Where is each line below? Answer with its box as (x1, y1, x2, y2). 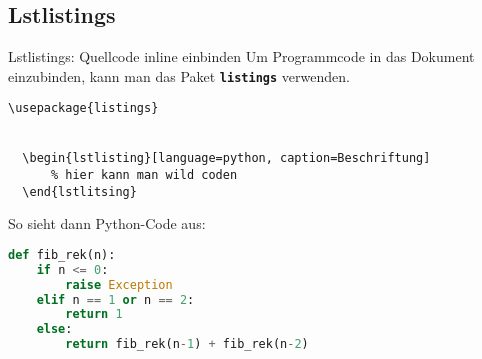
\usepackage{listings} (8, 101, 159, 116)
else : (36, 322, 73, 337)
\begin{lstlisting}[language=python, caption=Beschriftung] (22, 151, 431, 166)
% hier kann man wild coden (50, 168, 238, 183)
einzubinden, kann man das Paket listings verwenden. (8, 65, 350, 86)
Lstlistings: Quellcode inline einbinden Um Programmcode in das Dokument (8, 46, 475, 67)
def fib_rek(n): (8, 247, 116, 262)
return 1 (65, 307, 123, 322)
